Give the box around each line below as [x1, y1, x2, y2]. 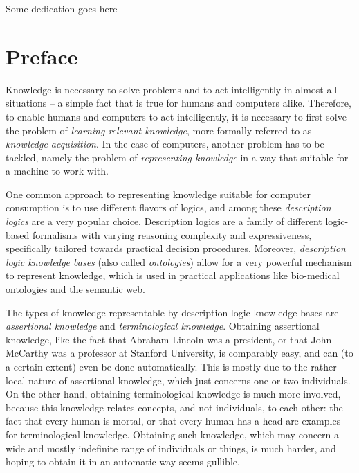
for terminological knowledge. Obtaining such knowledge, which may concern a [6, 427, 340, 441]
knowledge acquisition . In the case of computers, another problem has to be [6, 136, 324, 151]
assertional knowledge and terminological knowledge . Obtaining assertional [6, 319, 320, 333]
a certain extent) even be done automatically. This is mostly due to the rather [6, 359, 337, 373]
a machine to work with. [6, 163, 109, 178]
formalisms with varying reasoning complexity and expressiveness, [32, 227, 312, 242]
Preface [6, 42, 78, 70]
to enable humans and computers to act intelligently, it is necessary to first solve [6, 109, 347, 123]
